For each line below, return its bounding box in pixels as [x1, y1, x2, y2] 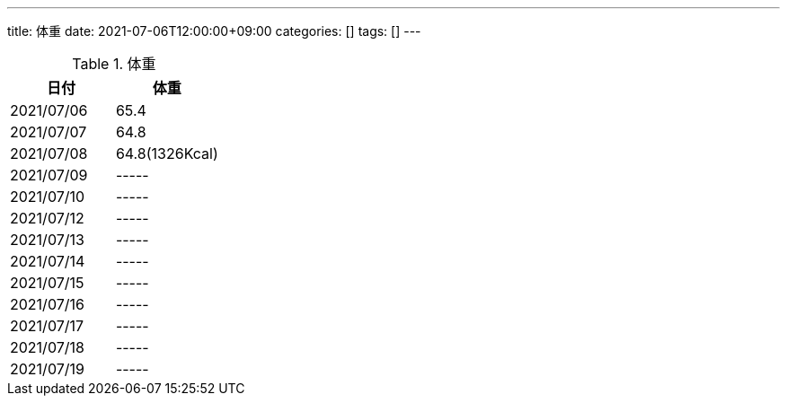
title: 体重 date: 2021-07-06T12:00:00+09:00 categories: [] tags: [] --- [7, 23, 421, 39]
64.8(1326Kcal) [115, 145, 218, 162]
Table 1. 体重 [72, 55, 156, 73]
